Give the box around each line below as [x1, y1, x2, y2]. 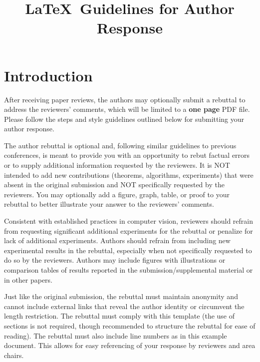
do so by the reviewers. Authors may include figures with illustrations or [4, 255, 226, 265]
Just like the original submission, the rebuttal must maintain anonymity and [4, 291, 238, 302]
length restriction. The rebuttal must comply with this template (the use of [4, 311, 235, 321]
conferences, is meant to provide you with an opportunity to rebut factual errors [4, 150, 250, 160]
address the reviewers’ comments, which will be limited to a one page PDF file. [4, 104, 250, 114]
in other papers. [4, 274, 53, 285]
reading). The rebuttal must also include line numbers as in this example [4, 330, 227, 341]
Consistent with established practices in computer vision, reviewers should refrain [4, 216, 254, 226]
